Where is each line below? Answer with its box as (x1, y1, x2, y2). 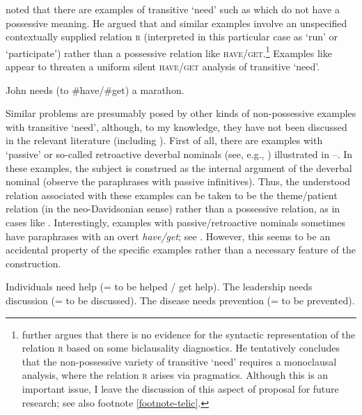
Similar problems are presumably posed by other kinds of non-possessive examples (6, 106, 356, 120)
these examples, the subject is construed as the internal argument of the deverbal (6, 160, 352, 175)
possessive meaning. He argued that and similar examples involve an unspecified (6, 15, 347, 30)
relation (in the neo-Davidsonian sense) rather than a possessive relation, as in (6, 201, 340, 216)
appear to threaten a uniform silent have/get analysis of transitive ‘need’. (6, 59, 320, 74)
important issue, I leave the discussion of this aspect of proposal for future (22, 381, 339, 396)
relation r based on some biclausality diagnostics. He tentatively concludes (22, 340, 340, 355)
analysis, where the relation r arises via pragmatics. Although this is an (22, 368, 329, 382)
